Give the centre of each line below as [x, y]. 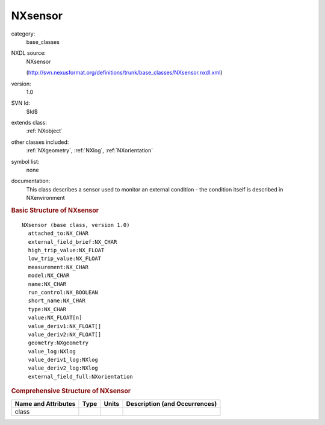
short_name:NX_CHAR [57, 301]
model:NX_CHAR [49, 276]
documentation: [31, 181]
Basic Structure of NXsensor [55, 210]
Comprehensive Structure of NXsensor [71, 391]
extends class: [29, 123]
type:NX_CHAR [47, 309]
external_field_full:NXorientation [81, 377]
